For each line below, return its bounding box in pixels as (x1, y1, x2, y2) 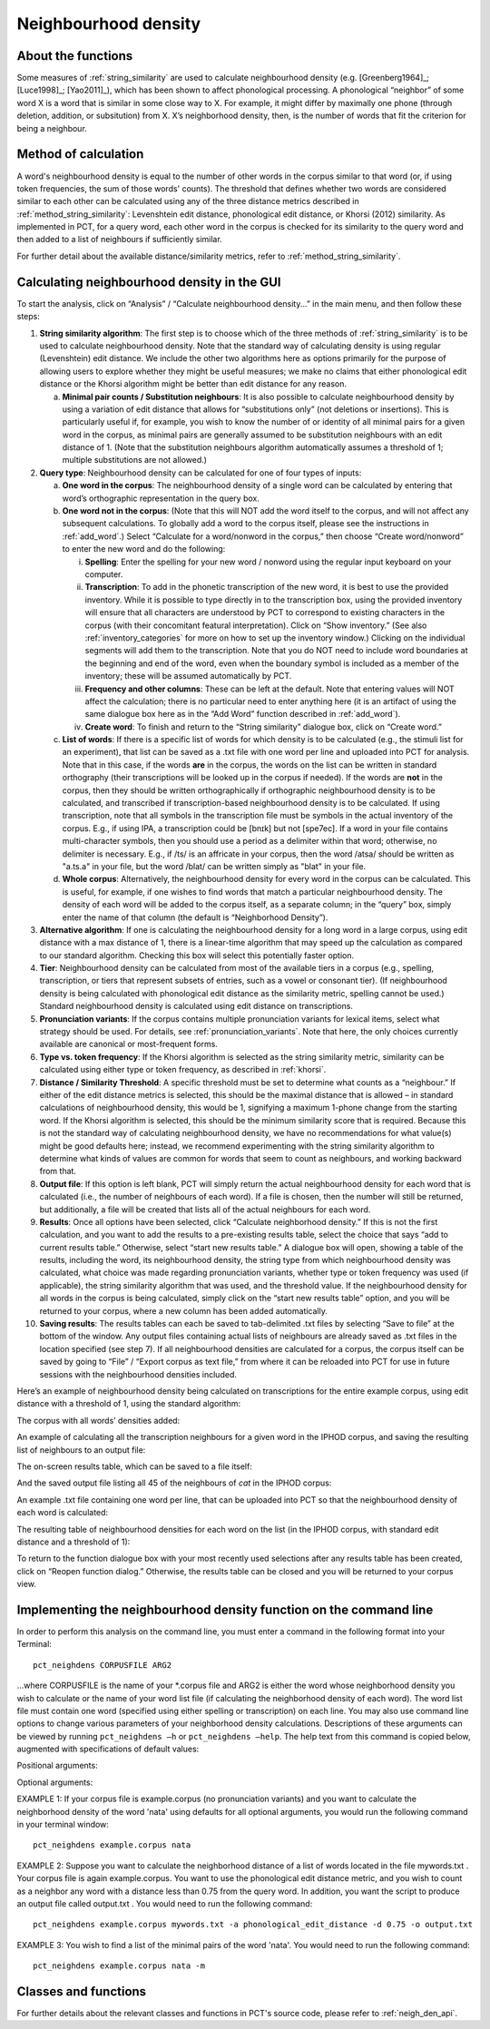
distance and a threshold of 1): (16, 1536, 131, 1547)
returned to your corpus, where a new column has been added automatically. (39, 1305, 328, 1316)
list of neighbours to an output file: (16, 1444, 146, 1456)
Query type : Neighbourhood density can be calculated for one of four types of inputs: (39, 467, 362, 478)
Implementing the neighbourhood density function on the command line (16, 1602, 434, 1617)
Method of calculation (16, 146, 144, 162)
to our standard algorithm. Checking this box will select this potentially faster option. (39, 949, 355, 961)
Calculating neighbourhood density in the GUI (16, 274, 281, 289)
